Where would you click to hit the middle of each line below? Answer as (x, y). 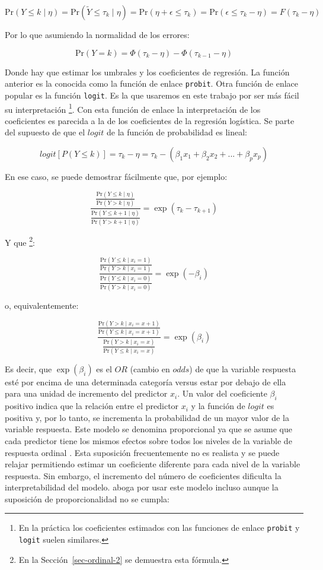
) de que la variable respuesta (243, 368)
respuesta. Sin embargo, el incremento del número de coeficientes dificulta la (143, 475)
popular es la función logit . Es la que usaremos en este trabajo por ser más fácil (152, 95)
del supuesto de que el (45, 132)
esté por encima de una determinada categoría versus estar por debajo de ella (145, 381)
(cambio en (150, 368)
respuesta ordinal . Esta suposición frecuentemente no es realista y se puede (142, 452)
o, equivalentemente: (42, 305)
